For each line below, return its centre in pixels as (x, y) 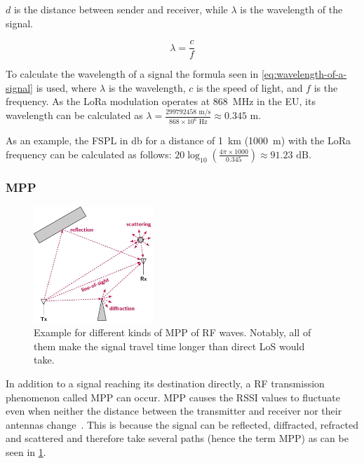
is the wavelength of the (291, 9)
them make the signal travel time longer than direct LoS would (169, 346)
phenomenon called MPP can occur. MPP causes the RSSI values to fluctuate (173, 397)
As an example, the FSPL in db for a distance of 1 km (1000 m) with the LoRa (178, 140)
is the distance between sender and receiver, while (121, 9)
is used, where (66, 87)
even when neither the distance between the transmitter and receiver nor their (174, 411)
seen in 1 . (26, 451)
